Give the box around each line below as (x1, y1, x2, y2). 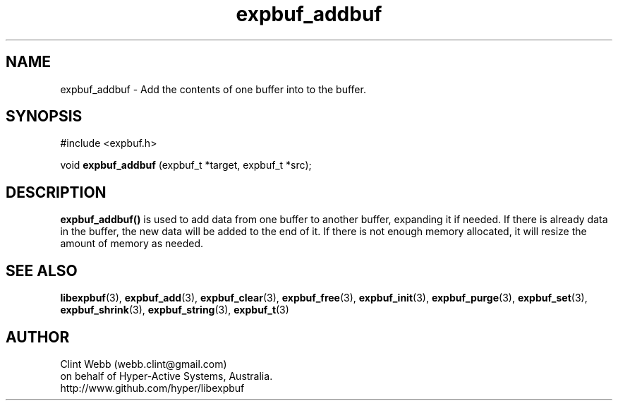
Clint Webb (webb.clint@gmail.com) (60, 357, 227, 370)
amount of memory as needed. (60, 237, 203, 250)
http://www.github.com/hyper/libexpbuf (60, 381, 245, 394)
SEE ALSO (6, 261, 78, 280)
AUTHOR (6, 328, 70, 346)
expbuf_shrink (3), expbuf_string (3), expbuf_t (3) (60, 304, 289, 316)
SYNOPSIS (6, 107, 83, 126)
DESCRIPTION (6, 183, 107, 201)
